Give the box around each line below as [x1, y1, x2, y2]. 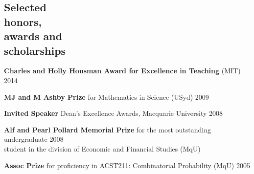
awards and [4, 28, 63, 43]
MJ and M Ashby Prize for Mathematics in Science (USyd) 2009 [4, 91, 209, 102]
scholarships [4, 43, 66, 58]
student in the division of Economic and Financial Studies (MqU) [4, 143, 201, 153]
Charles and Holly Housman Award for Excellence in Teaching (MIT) [4, 65, 241, 76]
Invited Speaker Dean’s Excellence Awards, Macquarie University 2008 [4, 108, 223, 118]
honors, [4, 14, 42, 29]
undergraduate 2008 [4, 134, 64, 144]
